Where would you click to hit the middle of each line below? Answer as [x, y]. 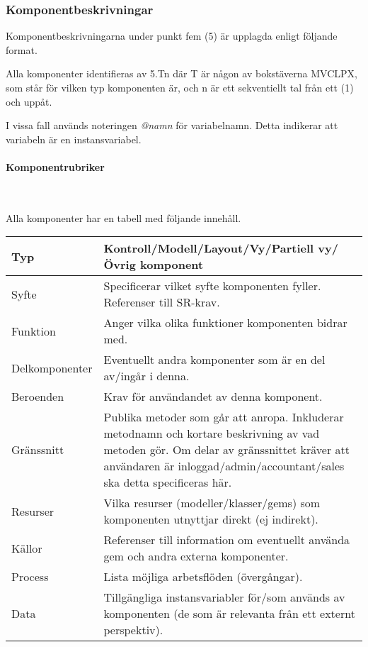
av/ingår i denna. [146, 376]
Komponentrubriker [55, 166]
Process [30, 577]
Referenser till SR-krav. [162, 302]
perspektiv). [133, 630]
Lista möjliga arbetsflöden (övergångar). [203, 577]
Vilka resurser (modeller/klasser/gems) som [212, 503]
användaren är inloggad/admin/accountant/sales [224, 466]
